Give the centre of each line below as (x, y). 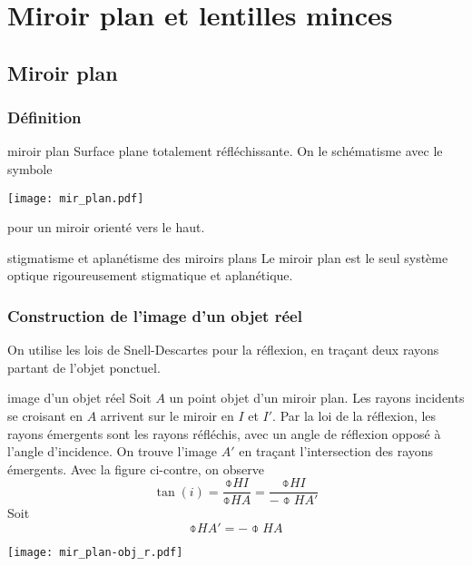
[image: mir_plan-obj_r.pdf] (95, 553)
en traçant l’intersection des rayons (336, 451)
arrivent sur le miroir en (167, 415)
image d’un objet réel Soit (79, 398)
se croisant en (45, 415)
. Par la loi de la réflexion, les (354, 415)
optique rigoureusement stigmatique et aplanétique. (150, 275)
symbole (30, 168)
